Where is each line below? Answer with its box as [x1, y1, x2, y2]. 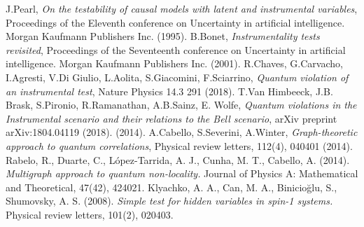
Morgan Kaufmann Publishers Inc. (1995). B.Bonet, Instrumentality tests [6, 29, 320, 43]
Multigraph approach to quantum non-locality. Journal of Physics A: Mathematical [6, 166, 358, 181]
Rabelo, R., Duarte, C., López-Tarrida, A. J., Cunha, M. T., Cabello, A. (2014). [6, 152, 350, 167]
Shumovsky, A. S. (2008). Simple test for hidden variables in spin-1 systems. [6, 193, 333, 208]
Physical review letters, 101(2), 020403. [6, 207, 174, 221]
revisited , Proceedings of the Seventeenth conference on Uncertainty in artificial [6, 42, 346, 57]
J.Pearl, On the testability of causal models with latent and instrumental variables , [6, 1, 358, 15]
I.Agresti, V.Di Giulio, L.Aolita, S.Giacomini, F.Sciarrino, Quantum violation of [6, 69, 349, 84]
